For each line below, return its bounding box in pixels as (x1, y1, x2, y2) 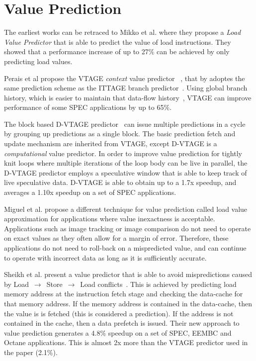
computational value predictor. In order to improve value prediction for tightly (4, 148, 242, 158)
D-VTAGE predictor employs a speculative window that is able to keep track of (4, 167, 247, 178)
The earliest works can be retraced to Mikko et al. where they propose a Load (4, 27, 241, 37)
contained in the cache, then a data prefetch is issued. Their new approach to (4, 318, 240, 328)
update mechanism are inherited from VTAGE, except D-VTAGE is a (4, 138, 217, 149)
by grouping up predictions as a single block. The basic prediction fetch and (4, 128, 236, 139)
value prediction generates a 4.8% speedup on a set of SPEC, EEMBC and (4, 327, 232, 338)
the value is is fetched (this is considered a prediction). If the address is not (4, 308, 234, 318)
